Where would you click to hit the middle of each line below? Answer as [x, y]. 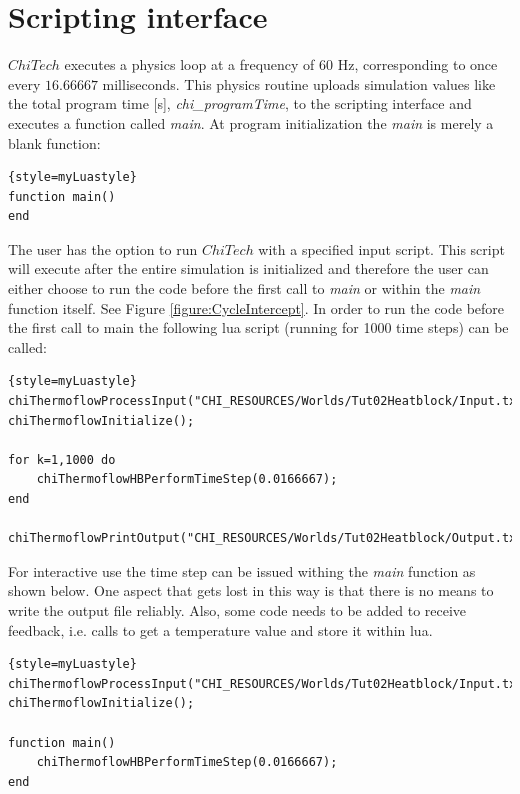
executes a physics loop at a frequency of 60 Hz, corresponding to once [281, 64]
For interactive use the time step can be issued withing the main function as [242, 570]
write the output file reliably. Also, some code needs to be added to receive [237, 609]
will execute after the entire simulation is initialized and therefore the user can [248, 268]
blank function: [54, 142]
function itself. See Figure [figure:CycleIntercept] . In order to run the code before [256, 307]
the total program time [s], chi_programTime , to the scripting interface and [240, 103]
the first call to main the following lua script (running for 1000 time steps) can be [258, 327]
